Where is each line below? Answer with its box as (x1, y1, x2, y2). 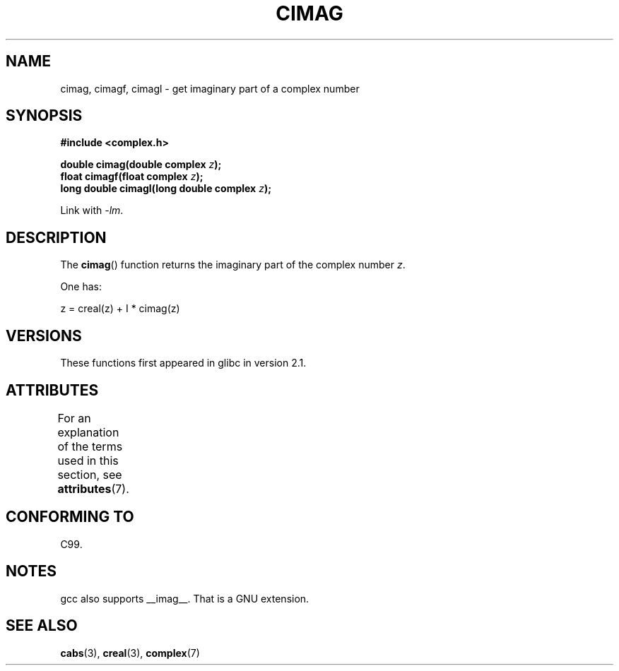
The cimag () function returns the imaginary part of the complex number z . (60, 259, 406, 271)
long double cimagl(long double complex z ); (60, 182, 271, 195)
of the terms (57, 439, 123, 453)
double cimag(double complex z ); (60, 158, 222, 171)
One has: (60, 280, 102, 293)
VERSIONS (6, 326, 82, 345)
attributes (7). (57, 481, 129, 496)
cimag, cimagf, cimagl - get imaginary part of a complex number (60, 82, 360, 95)
